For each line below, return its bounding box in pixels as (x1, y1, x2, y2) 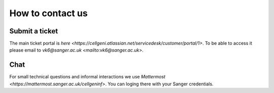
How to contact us (9, 8, 88, 19)
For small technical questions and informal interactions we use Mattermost (9, 74, 166, 80)
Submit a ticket (9, 27, 58, 35)
